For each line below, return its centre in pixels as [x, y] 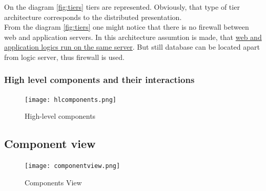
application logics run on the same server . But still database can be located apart [132, 47]
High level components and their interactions [99, 80]
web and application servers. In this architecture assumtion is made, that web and [133, 37]
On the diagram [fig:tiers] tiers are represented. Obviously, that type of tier [122, 7]
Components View [53, 182]
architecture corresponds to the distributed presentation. [93, 17]
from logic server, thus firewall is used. [64, 57]
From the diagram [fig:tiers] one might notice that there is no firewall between [127, 27]
